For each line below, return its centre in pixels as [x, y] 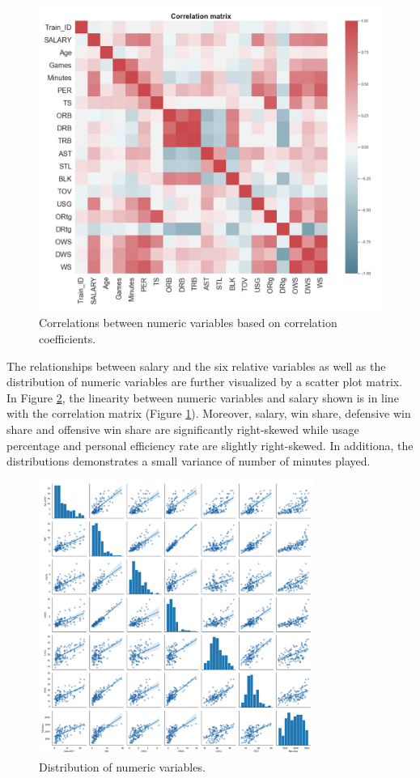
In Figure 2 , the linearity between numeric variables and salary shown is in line [203, 397]
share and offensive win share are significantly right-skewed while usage [183, 429]
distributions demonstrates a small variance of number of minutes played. [189, 461]
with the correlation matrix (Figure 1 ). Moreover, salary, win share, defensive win [209, 413]
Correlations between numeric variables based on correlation [188, 323]
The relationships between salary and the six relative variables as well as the [196, 366]
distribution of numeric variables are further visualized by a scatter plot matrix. [205, 382]
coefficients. [68, 338]
